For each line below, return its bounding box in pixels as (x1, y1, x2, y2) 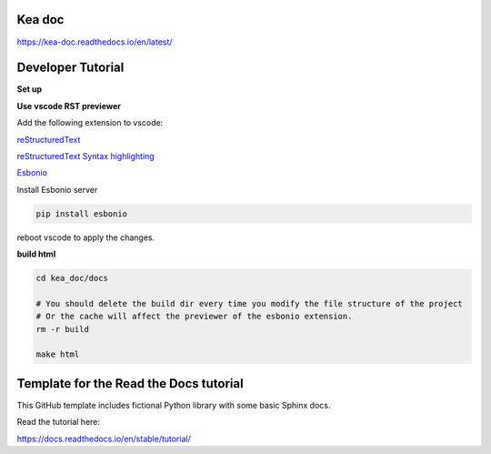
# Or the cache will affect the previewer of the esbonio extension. (35, 311, 353, 322)
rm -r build (35, 324, 90, 334)
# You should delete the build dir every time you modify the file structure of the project (35, 298, 463, 308)
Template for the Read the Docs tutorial (16, 376, 245, 391)
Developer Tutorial (16, 60, 125, 76)
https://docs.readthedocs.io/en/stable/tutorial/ (16, 433, 191, 444)
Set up (16, 84, 43, 95)
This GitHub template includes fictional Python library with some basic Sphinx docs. (16, 399, 331, 410)
